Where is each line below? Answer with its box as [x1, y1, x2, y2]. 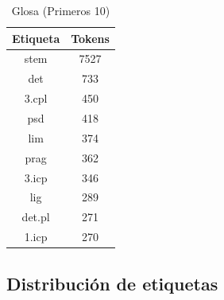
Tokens [71, 29, 110, 46]
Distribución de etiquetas [6, 271, 218, 295]
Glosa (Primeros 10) [11, 2, 110, 18]
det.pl [21, 208, 50, 225]
